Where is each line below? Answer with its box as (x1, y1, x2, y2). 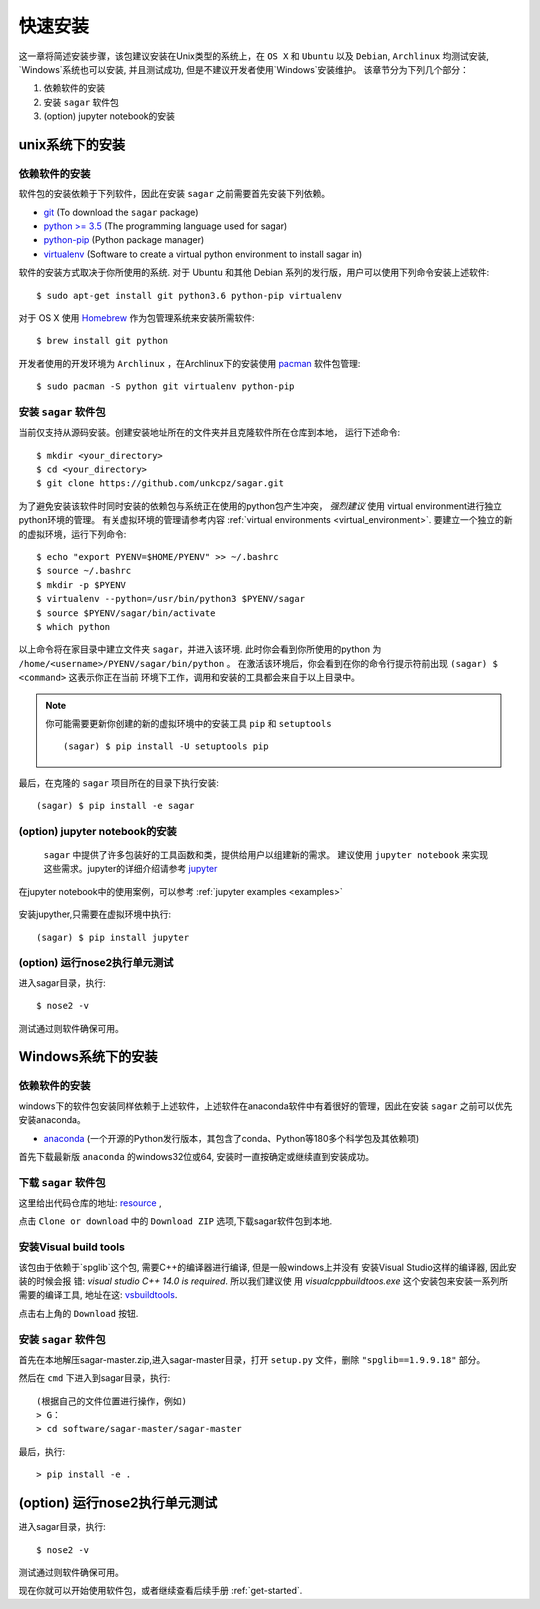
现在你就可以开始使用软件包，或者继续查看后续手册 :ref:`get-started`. (18, 1585, 303, 1597)
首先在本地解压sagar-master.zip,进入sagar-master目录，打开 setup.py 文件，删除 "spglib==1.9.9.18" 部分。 (18, 1353, 486, 1365)
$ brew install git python (36, 335, 169, 347)
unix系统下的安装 (18, 136, 126, 153)
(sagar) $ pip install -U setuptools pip (63, 741, 269, 752)
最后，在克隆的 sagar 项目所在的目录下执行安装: (18, 776, 220, 789)
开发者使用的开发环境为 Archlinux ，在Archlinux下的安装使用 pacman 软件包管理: (18, 357, 361, 369)
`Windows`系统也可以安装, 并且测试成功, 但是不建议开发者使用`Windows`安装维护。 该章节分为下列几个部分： (18, 63, 469, 75)
